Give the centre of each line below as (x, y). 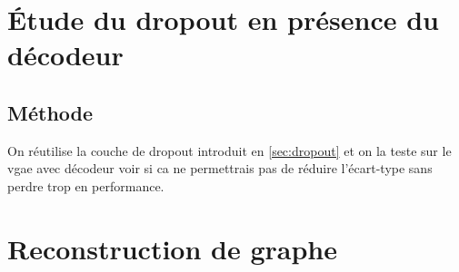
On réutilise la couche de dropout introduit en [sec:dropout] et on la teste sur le (229, 150)
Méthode (50, 112)
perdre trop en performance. (86, 185)
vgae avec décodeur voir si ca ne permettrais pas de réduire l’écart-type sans (220, 168)
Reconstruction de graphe (173, 248)
